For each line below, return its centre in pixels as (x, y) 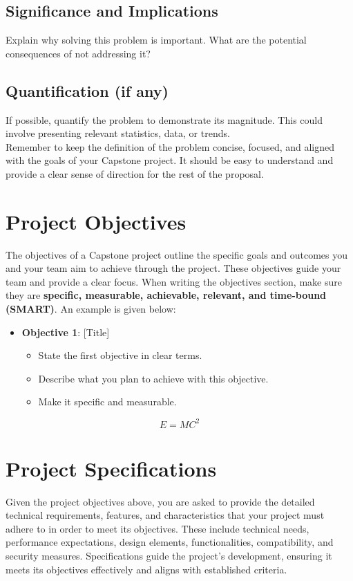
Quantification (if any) (87, 90)
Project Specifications (111, 468)
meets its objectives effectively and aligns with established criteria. (146, 569)
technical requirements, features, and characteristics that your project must (165, 515)
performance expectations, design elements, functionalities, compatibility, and (170, 542)
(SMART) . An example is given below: (91, 309)
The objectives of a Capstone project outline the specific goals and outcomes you (177, 254)
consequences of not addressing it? (78, 53)
